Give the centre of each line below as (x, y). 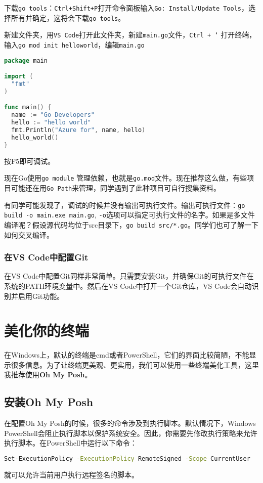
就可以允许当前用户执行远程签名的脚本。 (71, 474)
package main (26, 60)
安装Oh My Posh (49, 402)
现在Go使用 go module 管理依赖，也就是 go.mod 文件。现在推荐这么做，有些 (126, 178)
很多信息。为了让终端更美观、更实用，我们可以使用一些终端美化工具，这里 (135, 364)
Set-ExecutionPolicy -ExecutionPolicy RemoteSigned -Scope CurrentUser (127, 459)
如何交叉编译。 (29, 234)
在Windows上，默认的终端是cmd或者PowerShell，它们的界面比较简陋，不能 (127, 355)
